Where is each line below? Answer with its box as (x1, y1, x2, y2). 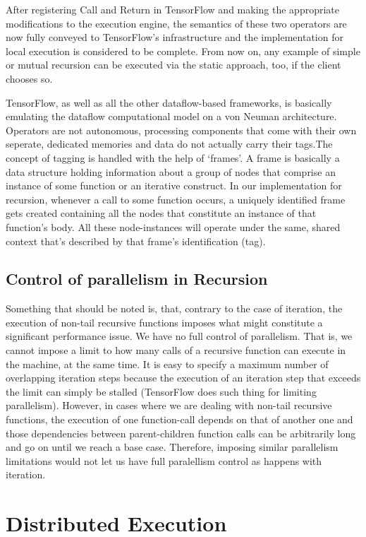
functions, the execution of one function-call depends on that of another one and (6, 412, 353, 427)
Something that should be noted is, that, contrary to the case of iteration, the (6, 301, 343, 316)
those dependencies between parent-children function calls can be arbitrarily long (6, 425, 356, 440)
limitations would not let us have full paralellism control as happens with (6, 453, 322, 468)
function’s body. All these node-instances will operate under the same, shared (6, 219, 341, 234)
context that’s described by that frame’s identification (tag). (6, 233, 266, 248)
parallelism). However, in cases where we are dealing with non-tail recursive (6, 398, 332, 413)
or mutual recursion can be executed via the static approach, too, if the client (6, 57, 341, 72)
